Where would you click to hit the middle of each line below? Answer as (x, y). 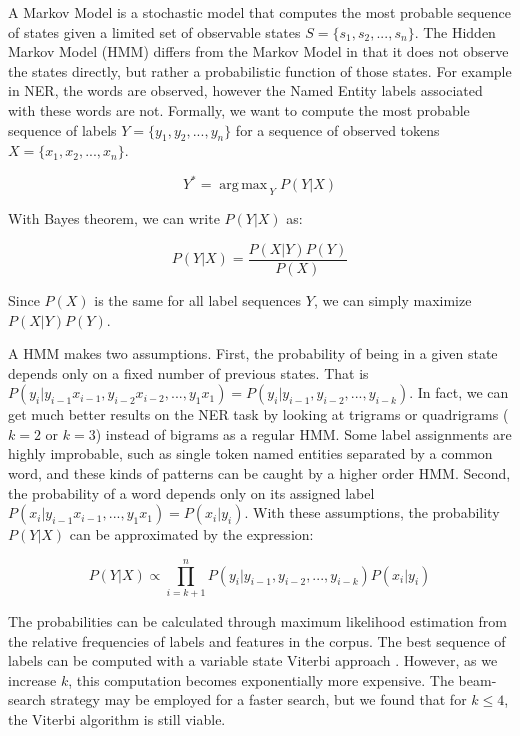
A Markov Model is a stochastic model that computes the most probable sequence (259, 12)
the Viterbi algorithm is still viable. (117, 718)
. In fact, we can (459, 392)
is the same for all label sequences (198, 299)
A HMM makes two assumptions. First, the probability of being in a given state (253, 353)
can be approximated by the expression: (191, 534)
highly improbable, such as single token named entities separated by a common (250, 453)
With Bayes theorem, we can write (114, 218)
